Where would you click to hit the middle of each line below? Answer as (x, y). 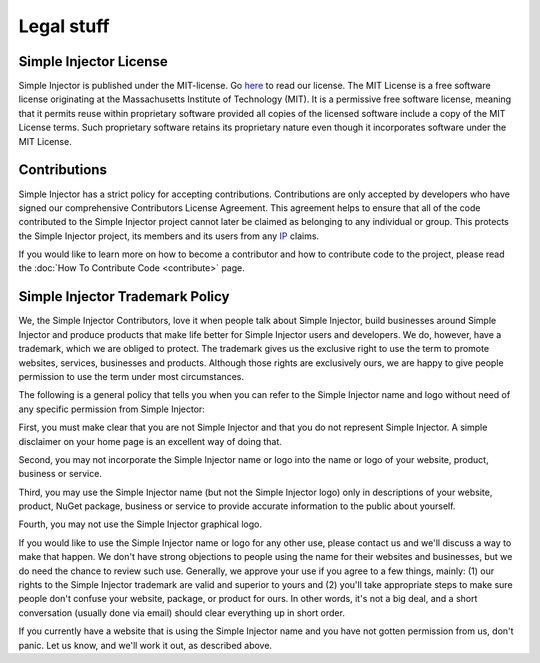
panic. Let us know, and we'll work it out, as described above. (145, 645)
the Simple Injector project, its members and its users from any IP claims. (169, 236)
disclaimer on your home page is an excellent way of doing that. (150, 441)
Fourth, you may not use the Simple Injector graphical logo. (140, 524)
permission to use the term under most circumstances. (131, 376)
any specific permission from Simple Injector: (111, 409)
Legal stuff (64, 26)
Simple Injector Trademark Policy (124, 296)
